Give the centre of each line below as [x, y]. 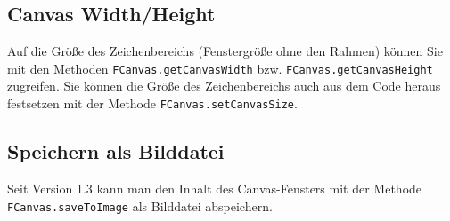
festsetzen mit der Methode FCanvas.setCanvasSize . [152, 103]
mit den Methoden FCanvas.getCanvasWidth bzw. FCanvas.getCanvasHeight [220, 68]
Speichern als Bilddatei [116, 151]
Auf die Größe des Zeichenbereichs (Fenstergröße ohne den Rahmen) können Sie [225, 51]
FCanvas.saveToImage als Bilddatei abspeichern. [140, 205]
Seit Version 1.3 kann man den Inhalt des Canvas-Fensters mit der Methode [215, 188]
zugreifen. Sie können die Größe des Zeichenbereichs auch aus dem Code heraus [224, 86]
